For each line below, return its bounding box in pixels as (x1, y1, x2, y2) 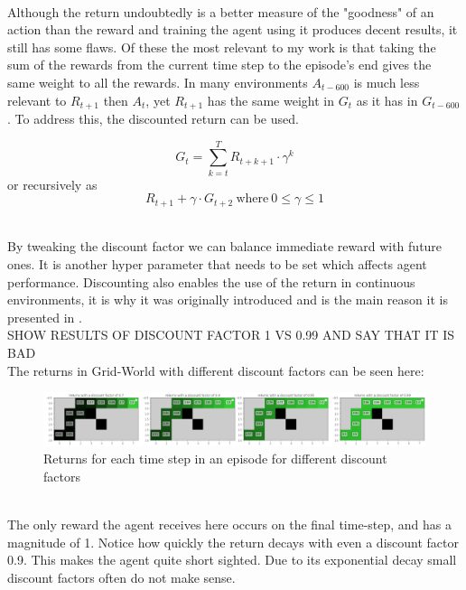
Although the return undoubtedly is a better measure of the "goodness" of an (7, 2, 434, 21)
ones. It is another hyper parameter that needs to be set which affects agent (7, 254, 427, 273)
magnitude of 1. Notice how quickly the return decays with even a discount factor (7, 532, 459, 551)
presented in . (7, 307, 82, 326)
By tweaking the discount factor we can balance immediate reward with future (7, 237, 443, 256)
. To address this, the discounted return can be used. (7, 109, 299, 128)
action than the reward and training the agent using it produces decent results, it (7, 20, 458, 39)
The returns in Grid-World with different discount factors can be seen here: (7, 361, 424, 379)
